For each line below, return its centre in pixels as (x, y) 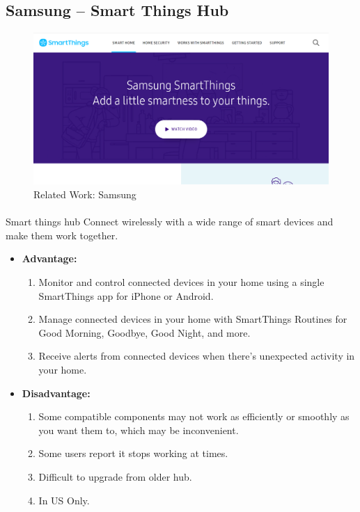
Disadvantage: (56, 393)
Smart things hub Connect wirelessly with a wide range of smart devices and (170, 222)
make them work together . (62, 235)
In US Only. (64, 500)
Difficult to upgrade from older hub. (115, 476)
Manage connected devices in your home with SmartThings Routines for (193, 319)
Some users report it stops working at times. (133, 453)
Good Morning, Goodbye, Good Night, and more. (144, 332)
